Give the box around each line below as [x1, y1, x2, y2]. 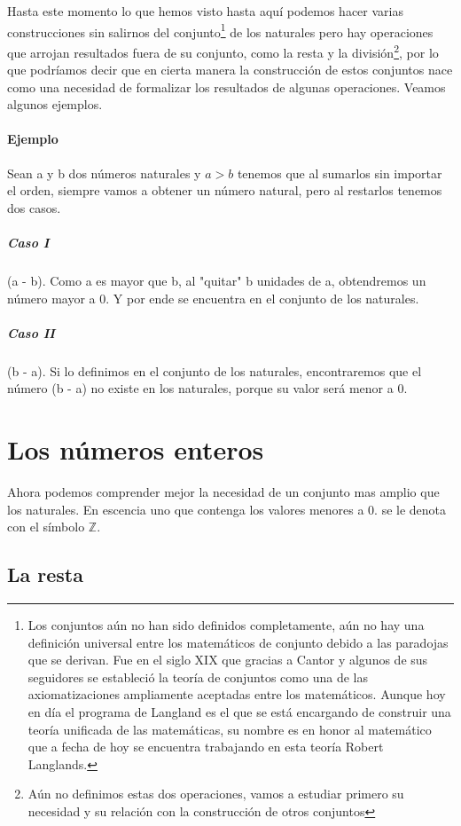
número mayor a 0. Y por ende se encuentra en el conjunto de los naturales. [7, 288, 419, 307]
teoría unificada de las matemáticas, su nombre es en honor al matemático [27, 720, 432, 738]
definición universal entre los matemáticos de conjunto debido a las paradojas [27, 633, 449, 651]
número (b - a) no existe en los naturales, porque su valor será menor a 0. [7, 379, 408, 397]
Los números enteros [7, 431, 264, 468]
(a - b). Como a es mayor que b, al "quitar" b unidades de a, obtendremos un [7, 271, 426, 290]
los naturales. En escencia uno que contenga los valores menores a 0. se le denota [7, 500, 447, 518]
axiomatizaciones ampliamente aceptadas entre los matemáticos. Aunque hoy [27, 685, 446, 704]
